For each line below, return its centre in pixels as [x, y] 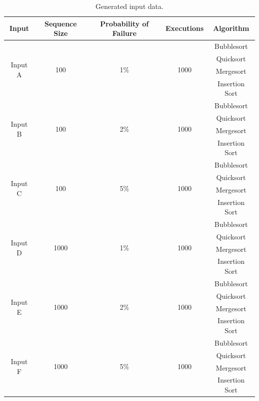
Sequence [61, 23]
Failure [125, 33]
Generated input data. [129, 6]
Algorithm [231, 28]
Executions [185, 28]
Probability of [125, 23]
